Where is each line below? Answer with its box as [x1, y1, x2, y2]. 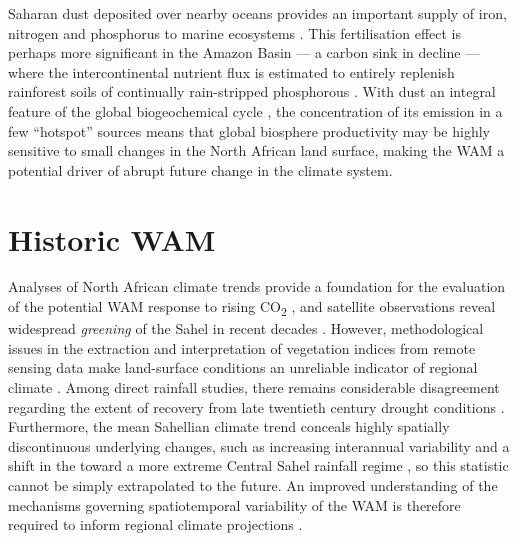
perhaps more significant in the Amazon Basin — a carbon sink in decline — [8, 42, 480, 63]
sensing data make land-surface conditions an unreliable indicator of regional [8, 357, 478, 378]
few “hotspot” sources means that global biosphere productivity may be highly [8, 120, 490, 141]
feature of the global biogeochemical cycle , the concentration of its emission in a [8, 100, 503, 121]
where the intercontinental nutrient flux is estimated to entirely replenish [8, 61, 455, 82]
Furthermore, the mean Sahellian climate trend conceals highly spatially [8, 416, 450, 437]
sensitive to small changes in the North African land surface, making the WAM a [8, 140, 505, 161]
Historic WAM [8, 218, 216, 259]
